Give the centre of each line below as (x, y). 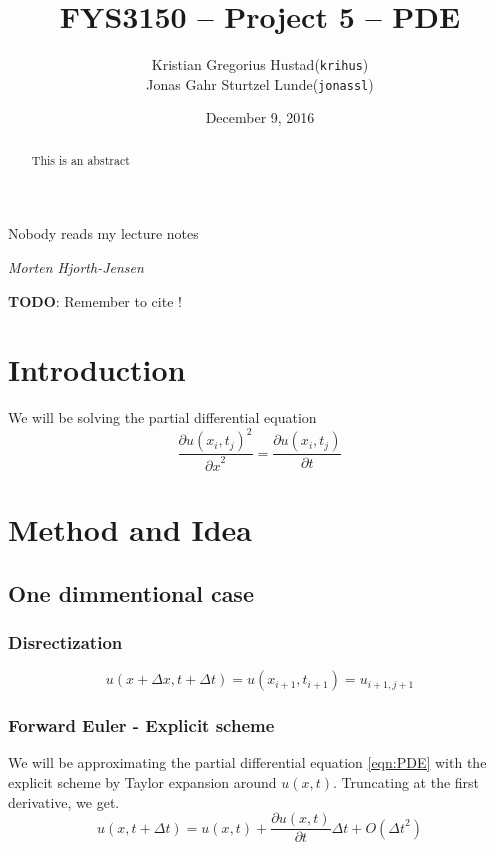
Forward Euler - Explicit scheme (141, 725)
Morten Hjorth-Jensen (76, 267)
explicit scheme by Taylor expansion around (142, 782)
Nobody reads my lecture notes (103, 233)
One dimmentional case (131, 592)
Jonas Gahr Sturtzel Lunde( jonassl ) (260, 83)
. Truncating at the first (406, 782)
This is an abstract (80, 159)
